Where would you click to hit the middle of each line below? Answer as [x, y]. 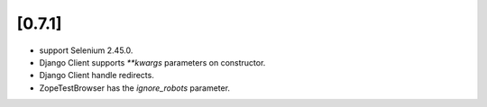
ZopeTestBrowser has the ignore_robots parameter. [134, 88]
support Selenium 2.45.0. [86, 50]
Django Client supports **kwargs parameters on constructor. [152, 62]
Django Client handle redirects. [97, 76]
